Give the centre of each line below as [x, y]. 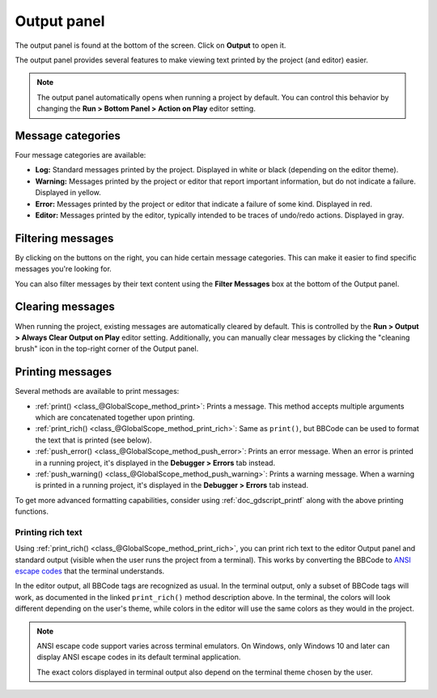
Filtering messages [64, 238]
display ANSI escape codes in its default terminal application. [139, 657]
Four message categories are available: [81, 155]
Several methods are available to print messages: [97, 391]
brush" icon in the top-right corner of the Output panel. [107, 349]
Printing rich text [49, 532]
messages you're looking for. [64, 269]
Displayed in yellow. [68, 192]
